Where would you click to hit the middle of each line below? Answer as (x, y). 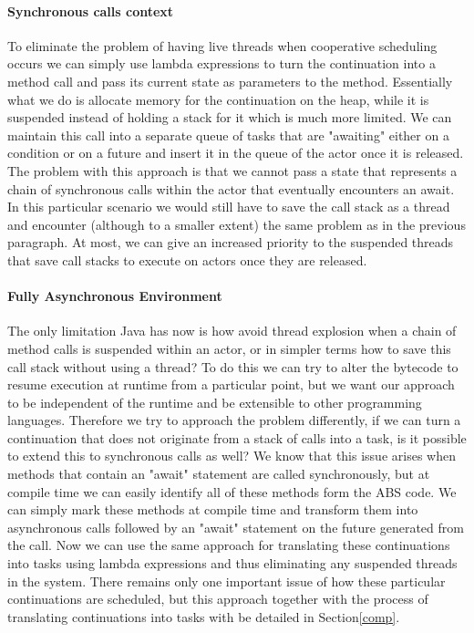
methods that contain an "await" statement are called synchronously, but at (219, 474)
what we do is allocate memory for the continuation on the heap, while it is (218, 99)
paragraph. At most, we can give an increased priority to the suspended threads (231, 242)
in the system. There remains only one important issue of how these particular (227, 581)
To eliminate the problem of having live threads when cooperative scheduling (222, 45)
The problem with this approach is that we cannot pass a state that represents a (232, 170)
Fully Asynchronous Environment (115, 296)
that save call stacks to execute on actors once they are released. (187, 259)
